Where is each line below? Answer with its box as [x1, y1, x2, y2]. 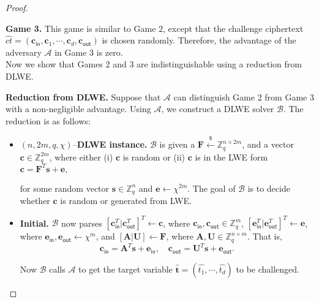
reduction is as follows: [6, 114, 91, 127]
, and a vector [242, 138, 295, 151]
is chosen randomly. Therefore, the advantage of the [102, 34, 296, 47]
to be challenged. [236, 262, 299, 275]
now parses [61, 216, 102, 229]
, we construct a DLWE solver [161, 102, 274, 115]
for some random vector [20, 181, 110, 194]
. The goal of [187, 181, 236, 194]
